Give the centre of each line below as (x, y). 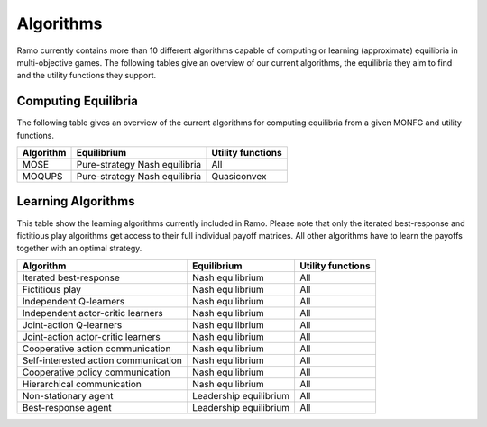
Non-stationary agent (68, 395)
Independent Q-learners (74, 301)
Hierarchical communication (82, 384)
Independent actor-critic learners (92, 313)
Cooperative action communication (96, 349)
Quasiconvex (239, 177)
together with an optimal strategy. (79, 249)
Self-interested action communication (102, 360)
